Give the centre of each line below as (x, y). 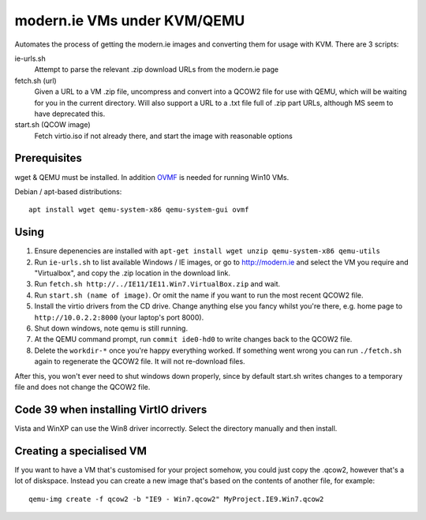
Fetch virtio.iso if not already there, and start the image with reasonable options (164, 136)
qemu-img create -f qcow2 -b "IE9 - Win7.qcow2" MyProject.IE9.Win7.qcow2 (176, 499)
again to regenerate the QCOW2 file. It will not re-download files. (140, 361)
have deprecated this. (70, 114)
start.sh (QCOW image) (52, 125)
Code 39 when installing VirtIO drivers (111, 409)
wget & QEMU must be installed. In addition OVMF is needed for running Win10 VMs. (152, 177)
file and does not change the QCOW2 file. (82, 387)
